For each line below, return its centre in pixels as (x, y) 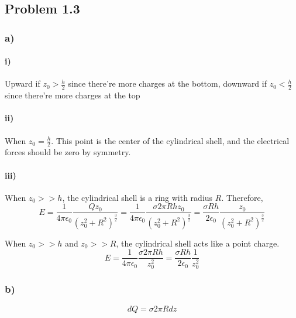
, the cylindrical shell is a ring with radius (137, 197)
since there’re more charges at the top (73, 95)
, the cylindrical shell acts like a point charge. (198, 243)
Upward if (23, 83)
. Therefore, (242, 197)
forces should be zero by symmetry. (68, 152)
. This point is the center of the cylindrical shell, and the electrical (170, 140)
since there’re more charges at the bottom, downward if (167, 83)
